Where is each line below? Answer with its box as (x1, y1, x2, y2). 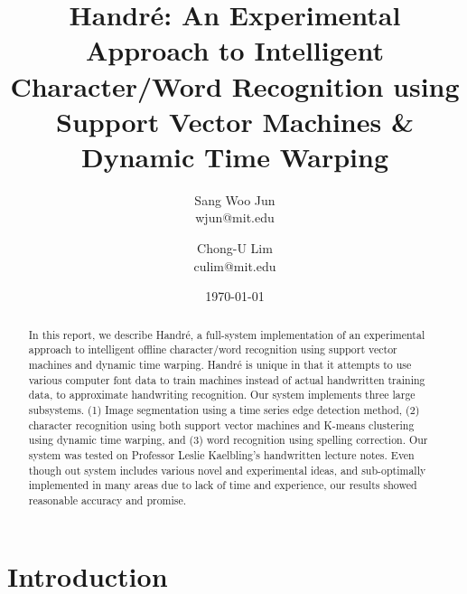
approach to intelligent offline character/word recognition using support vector (28, 342, 397, 357)
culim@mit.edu (193, 256, 276, 275)
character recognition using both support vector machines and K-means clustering (28, 417, 415, 432)
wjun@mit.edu (195, 208, 275, 227)
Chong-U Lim (197, 239, 273, 258)
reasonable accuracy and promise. (28, 492, 187, 507)
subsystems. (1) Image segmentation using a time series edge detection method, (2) (28, 401, 420, 417)
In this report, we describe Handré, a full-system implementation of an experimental (28, 326, 425, 342)
